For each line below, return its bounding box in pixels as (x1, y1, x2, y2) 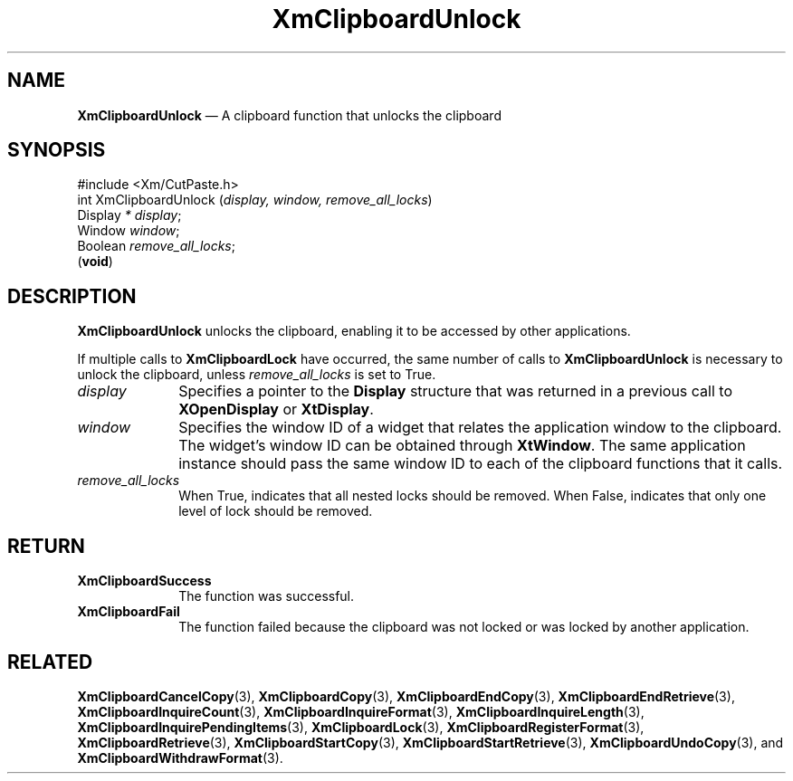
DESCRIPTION (7, 284, 137, 308)
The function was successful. (178, 588, 355, 605)
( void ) (77, 253, 113, 270)
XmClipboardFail (77, 604, 180, 620)
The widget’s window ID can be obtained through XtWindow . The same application (178, 436, 746, 455)
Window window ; (77, 223, 180, 239)
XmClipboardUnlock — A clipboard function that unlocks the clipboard (77, 107, 502, 123)
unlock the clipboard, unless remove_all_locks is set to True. (77, 367, 436, 383)
